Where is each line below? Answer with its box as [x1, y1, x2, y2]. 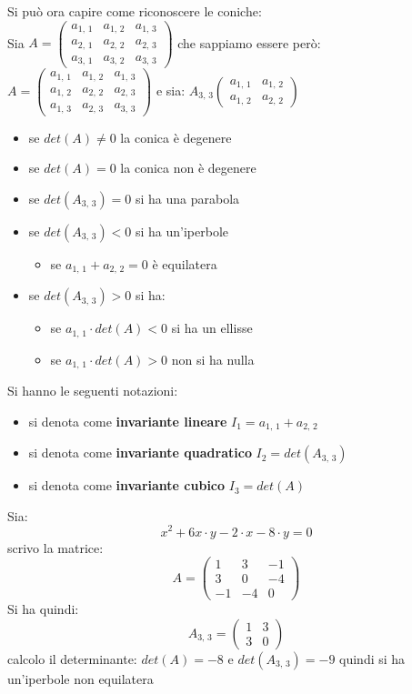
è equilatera [152, 254, 217, 273]
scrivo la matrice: [7, 538, 104, 557]
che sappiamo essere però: [177, 33, 321, 52]
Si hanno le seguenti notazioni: [7, 381, 178, 400]
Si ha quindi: [7, 599, 79, 619]
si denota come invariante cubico [28, 476, 226, 495]
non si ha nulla [171, 349, 255, 368]
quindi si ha [339, 649, 406, 668]
